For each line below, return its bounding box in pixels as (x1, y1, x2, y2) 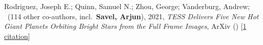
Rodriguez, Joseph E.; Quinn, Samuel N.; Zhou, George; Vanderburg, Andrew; (4, 1, 250, 11)
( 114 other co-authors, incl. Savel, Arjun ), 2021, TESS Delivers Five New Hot (7, 11, 259, 21)
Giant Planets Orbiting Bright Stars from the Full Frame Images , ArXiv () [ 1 (4, 21, 247, 31)
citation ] (4, 30, 30, 41)
